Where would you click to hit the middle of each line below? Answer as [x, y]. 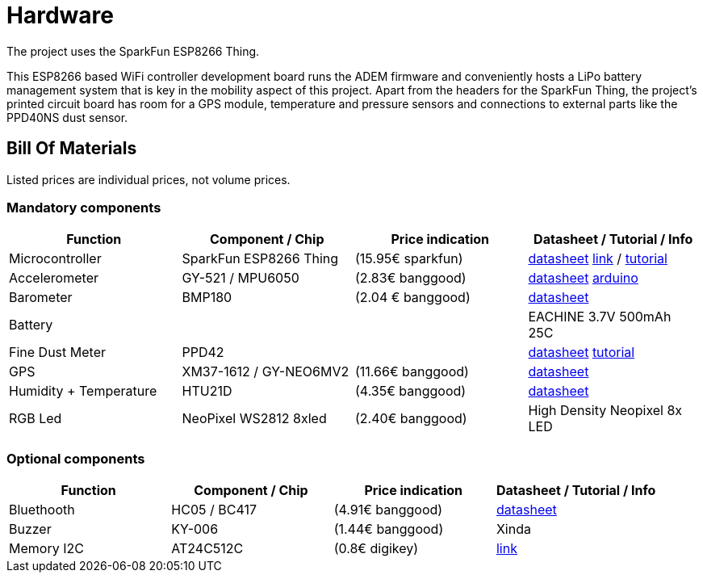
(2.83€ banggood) [411, 278]
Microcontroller [55, 259]
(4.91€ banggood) [388, 510]
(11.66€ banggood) [412, 372]
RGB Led [36, 419]
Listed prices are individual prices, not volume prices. [149, 179]
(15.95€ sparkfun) [409, 259]
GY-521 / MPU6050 [241, 278]
